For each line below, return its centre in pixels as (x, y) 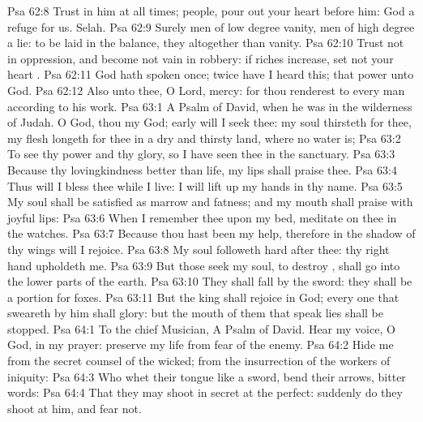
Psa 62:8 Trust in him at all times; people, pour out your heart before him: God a (211, 11)
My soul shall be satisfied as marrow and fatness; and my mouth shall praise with (210, 202)
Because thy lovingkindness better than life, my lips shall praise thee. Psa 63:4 (202, 169)
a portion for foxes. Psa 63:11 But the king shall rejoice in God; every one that (203, 297)
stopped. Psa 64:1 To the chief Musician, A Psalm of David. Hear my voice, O (201, 328)
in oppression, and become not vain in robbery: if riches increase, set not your (201, 58)
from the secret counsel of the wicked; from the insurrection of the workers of (199, 361)
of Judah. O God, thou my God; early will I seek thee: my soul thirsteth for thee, (209, 122)
